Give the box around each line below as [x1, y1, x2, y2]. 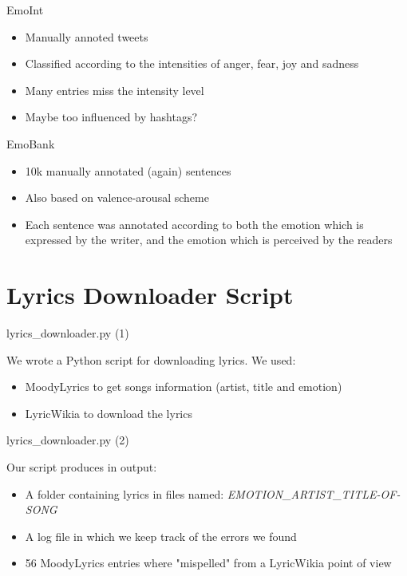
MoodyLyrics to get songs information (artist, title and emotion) [25, 378, 342, 395]
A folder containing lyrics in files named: [25, 485, 224, 502]
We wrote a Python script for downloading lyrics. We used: [6, 351, 296, 368]
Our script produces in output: [6, 459, 157, 475]
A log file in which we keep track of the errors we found [25, 527, 297, 544]
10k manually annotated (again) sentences [25, 162, 231, 179]
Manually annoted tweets [25, 28, 148, 45]
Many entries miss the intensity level [25, 81, 204, 98]
